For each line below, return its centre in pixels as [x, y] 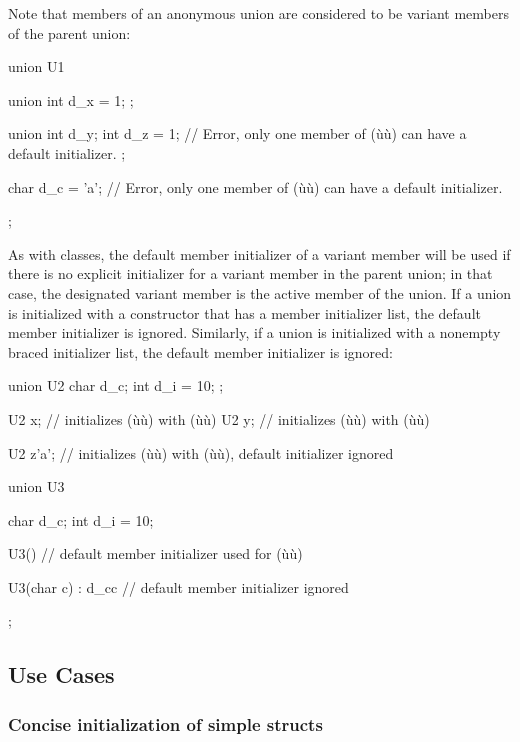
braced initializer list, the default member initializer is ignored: [200, 351]
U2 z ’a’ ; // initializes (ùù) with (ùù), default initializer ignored [201, 452]
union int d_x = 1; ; [71, 99]
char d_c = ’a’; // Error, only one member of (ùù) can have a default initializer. [255, 186]
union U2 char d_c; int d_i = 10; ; [116, 385]
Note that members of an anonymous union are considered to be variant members [258, 13]
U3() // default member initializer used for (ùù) [155, 553]
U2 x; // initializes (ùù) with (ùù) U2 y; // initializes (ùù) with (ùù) [219, 418]
